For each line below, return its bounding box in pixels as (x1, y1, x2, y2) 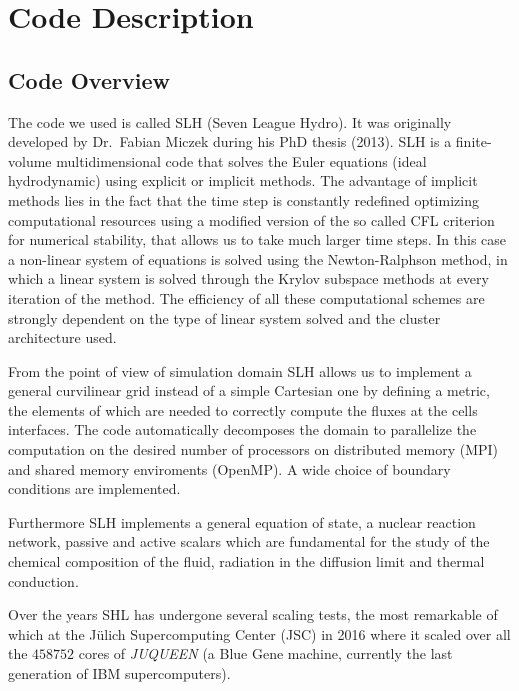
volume (8, 150, 52, 171)
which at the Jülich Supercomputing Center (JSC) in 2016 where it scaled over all (8, 623, 511, 644)
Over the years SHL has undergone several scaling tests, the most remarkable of (8, 604, 498, 625)
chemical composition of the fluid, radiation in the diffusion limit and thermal (8, 551, 485, 572)
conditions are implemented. (8, 478, 181, 499)
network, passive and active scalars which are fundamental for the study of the (8, 531, 490, 552)
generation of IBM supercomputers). (8, 663, 231, 684)
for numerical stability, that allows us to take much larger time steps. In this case (8, 229, 507, 250)
